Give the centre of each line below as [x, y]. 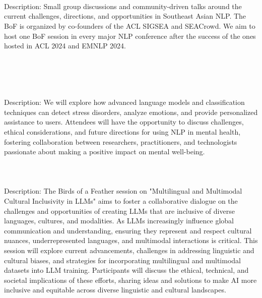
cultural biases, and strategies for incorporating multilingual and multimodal [122, 260]
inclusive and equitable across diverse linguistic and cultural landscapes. [115, 290]
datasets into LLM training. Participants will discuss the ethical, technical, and [126, 270]
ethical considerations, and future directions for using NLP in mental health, [122, 131]
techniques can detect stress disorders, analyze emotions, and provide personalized [131, 112]
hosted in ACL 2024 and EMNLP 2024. [65, 46]
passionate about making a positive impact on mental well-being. [105, 152]
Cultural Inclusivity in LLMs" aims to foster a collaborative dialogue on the [121, 201]
